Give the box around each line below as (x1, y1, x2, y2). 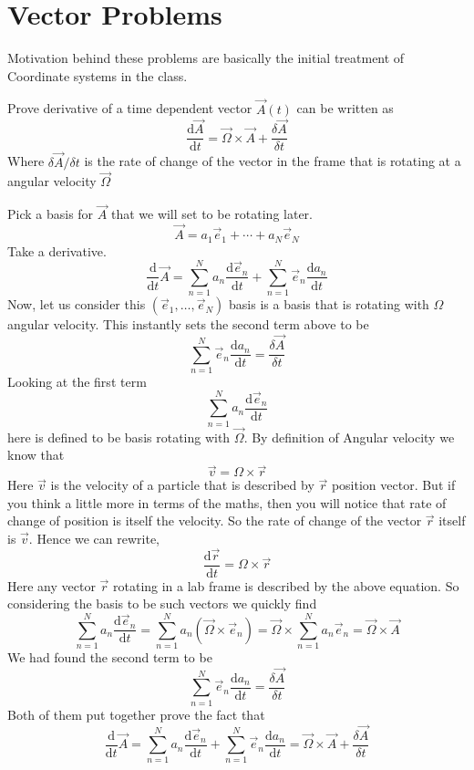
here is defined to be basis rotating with (7, 427, 231, 446)
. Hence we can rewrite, (28, 528, 160, 547)
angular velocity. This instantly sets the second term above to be (7, 315, 369, 334)
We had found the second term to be (7, 648, 212, 667)
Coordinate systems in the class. (7, 66, 188, 85)
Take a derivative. (7, 241, 107, 260)
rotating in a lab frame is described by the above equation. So (113, 576, 459, 595)
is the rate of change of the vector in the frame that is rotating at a (84, 151, 461, 171)
